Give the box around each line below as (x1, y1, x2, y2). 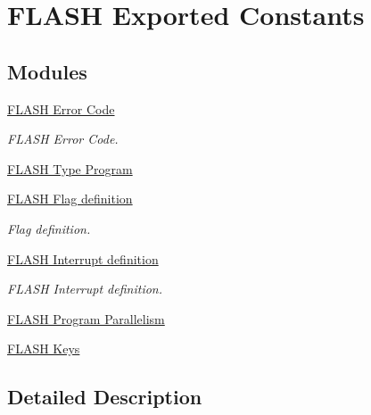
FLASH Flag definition (7, 189, 133, 208)
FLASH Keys (7, 339, 80, 358)
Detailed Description (7, 383, 202, 411)
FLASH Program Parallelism (7, 309, 165, 328)
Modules (7, 57, 87, 85)
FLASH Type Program (7, 159, 133, 178)
